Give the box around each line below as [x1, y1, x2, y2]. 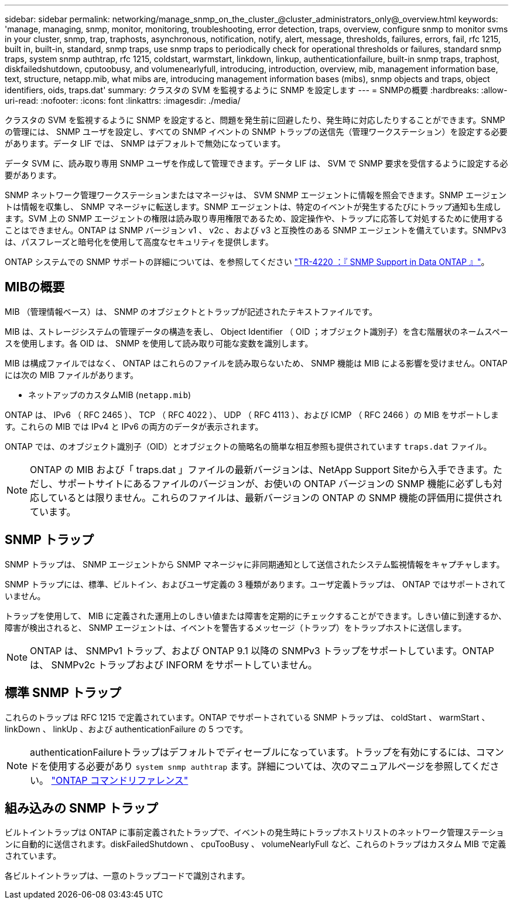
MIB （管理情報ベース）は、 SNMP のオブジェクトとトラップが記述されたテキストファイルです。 [5, 306, 377, 317]
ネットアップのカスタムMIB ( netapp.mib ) [28, 389, 191, 400]
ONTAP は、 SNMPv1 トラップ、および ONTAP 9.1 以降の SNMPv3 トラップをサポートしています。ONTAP [30, 644, 494, 657]
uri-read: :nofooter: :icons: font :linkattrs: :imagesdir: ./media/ [5, 96, 241, 106]
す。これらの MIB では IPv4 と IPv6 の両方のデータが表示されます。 [5, 421, 264, 431]
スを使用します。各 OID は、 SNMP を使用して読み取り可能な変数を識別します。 [5, 338, 313, 348]
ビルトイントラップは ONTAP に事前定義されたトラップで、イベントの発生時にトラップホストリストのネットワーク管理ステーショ [5, 827, 504, 838]
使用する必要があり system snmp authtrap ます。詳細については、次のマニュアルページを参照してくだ [49, 760, 490, 772]
